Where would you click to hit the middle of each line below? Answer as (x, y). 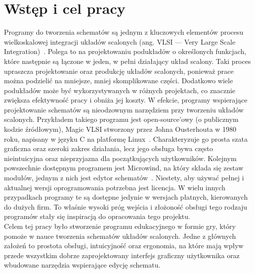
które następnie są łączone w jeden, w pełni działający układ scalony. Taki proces (127, 61)
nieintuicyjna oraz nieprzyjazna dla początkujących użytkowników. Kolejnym (120, 158)
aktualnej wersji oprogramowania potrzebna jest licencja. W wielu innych (115, 187)
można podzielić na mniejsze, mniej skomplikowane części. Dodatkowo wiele (119, 81)
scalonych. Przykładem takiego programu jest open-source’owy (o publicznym (121, 119)
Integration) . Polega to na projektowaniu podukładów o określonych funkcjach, (125, 51)
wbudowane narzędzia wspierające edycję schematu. (82, 265)
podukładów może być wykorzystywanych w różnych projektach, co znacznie (120, 90)
